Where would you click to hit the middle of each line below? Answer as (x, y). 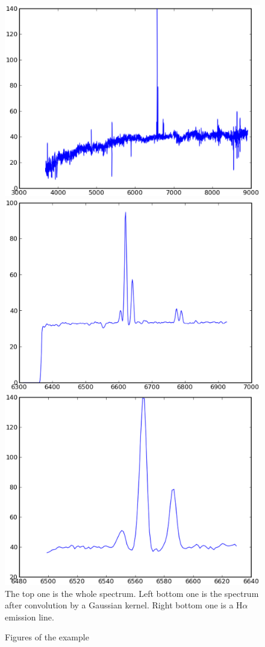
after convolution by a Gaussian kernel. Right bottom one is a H (124, 605)
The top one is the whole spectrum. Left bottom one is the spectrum (132, 593)
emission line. (30, 617)
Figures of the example (47, 637)
